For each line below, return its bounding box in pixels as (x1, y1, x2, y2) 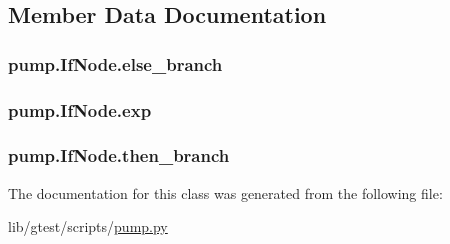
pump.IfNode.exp (8, 97, 152, 122)
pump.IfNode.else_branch (8, 51, 223, 76)
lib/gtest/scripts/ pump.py (8, 216, 168, 237)
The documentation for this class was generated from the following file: (8, 182, 443, 203)
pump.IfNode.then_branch (8, 143, 230, 168)
